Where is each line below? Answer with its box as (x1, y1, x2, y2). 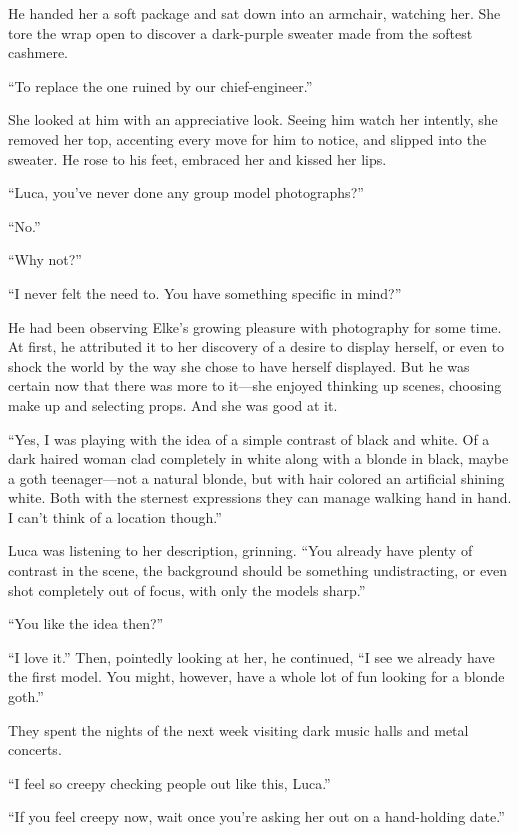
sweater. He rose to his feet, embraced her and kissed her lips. (8, 148, 387, 169)
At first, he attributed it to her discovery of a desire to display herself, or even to (8, 336, 505, 357)
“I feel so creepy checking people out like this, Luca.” (8, 772, 331, 793)
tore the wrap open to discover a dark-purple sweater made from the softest (8, 22, 473, 43)
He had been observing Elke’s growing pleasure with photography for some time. (8, 316, 502, 337)
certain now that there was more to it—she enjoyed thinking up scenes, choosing (8, 375, 502, 396)
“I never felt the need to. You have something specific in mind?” (8, 282, 402, 303)
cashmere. (8, 42, 68, 63)
